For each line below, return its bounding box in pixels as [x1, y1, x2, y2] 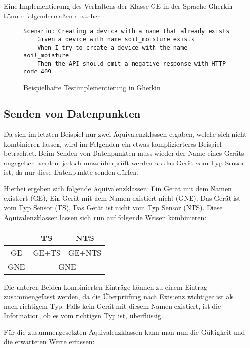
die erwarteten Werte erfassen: [4, 336, 95, 347]
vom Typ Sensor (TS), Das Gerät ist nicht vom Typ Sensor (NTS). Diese [4, 202, 223, 213]
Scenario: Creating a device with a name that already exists [23, 28, 230, 35]
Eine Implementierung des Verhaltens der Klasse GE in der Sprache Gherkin [4, 1, 233, 11]
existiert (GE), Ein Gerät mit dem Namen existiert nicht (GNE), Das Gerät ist [4, 193, 241, 203]
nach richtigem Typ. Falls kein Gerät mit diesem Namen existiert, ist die [4, 301, 221, 311]
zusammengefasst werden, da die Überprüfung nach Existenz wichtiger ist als [4, 291, 234, 301]
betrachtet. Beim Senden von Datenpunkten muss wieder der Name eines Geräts [4, 148, 244, 158]
